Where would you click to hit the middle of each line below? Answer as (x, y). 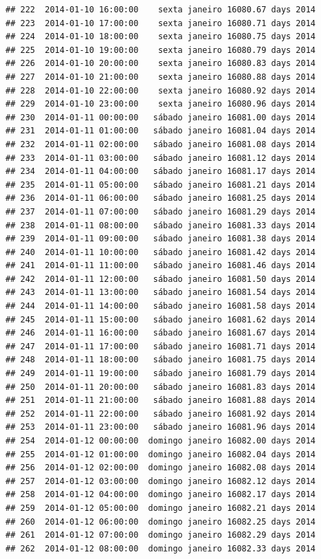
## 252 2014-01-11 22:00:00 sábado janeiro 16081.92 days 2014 (161, 414)
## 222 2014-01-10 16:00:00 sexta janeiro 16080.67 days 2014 (161, 10)
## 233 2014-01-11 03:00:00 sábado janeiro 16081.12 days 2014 (161, 158)
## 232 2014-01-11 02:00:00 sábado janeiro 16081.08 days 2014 (161, 144)
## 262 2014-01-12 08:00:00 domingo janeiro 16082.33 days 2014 (161, 548)
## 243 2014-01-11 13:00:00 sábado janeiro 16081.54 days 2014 (161, 293)
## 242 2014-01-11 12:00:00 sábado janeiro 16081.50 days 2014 (161, 279)
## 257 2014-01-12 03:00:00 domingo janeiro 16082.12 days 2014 (161, 481)
